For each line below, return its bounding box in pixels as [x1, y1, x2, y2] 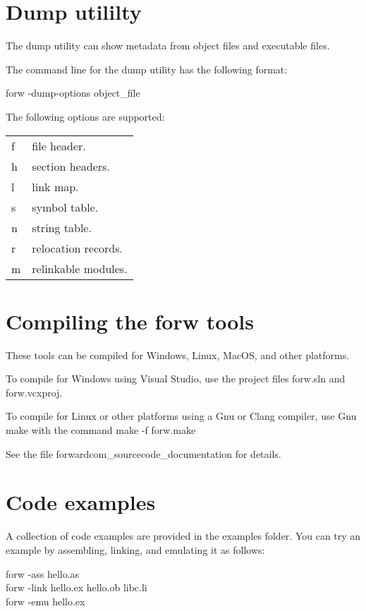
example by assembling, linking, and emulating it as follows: [6, 542, 265, 557]
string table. [32, 219, 92, 236]
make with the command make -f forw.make [6, 423, 196, 437]
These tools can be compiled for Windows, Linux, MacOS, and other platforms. [6, 347, 350, 362]
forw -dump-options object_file [6, 85, 140, 100]
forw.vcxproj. [6, 385, 63, 399]
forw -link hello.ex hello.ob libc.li [6, 580, 147, 595]
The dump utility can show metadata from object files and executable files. [6, 38, 330, 53]
